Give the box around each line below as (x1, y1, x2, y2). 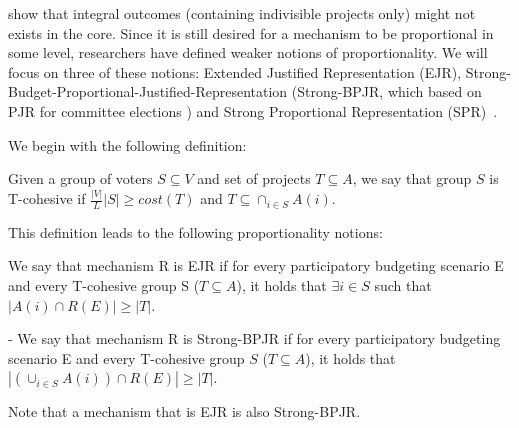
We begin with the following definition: (8, 134, 247, 155)
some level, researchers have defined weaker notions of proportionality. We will (8, 42, 488, 63)
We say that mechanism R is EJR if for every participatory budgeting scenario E (8, 255, 504, 276)
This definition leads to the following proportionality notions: (8, 221, 383, 242)
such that (374, 275, 432, 296)
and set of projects (197, 168, 311, 189)
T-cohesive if (8, 188, 86, 209)
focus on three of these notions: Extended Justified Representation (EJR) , (8, 61, 462, 82)
